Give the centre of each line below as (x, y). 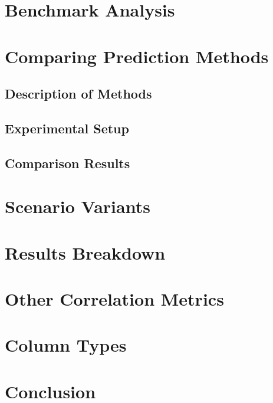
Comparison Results (68, 163)
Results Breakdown (85, 252)
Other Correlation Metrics (114, 299)
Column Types (66, 345)
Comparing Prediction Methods (137, 56)
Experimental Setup (67, 128)
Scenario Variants (78, 206)
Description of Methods (78, 94)
